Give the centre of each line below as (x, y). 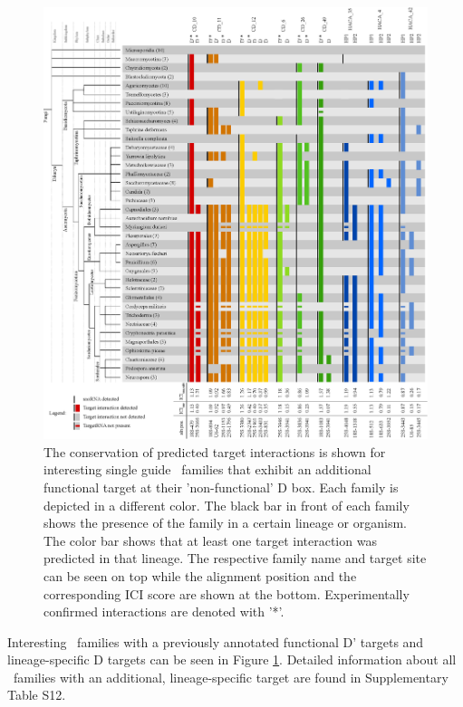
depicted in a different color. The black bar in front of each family (227, 505)
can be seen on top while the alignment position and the (200, 575)
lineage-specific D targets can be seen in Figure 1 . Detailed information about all (232, 659)
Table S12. (37, 695)
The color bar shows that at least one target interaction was (210, 540)
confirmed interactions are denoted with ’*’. (164, 611)
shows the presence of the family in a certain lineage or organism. (225, 523)
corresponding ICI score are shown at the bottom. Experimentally (227, 593)
